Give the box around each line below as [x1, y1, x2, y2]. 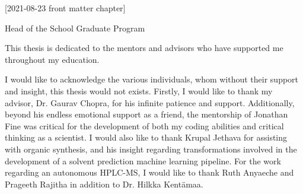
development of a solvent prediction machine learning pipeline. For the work [5, 154, 281, 167]
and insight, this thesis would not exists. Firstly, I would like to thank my [5, 84, 273, 97]
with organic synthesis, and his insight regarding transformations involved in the [5, 142, 297, 155]
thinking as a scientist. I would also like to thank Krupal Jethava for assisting [5, 131, 288, 144]
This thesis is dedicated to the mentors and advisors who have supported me [5, 42, 283, 54]
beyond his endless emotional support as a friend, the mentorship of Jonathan [5, 108, 288, 120]
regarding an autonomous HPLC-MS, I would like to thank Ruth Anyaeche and [5, 166, 294, 179]
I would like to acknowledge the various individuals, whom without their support [5, 73, 299, 85]
